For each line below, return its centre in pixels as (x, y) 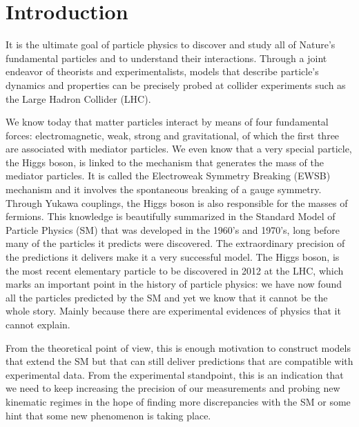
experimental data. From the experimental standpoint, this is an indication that (175, 374)
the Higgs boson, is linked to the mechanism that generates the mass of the (165, 162)
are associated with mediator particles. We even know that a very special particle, (179, 149)
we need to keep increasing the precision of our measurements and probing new (173, 388)
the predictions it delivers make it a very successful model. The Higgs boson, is (173, 257)
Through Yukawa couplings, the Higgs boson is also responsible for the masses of (177, 202)
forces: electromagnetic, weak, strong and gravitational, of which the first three (173, 135)
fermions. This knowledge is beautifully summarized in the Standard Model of (171, 216)
